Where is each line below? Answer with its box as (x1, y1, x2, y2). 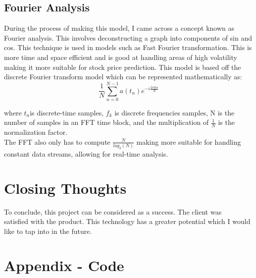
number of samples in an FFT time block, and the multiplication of (4, 117, 209, 127)
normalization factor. (4, 127, 68, 137)
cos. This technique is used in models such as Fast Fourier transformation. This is (4, 42, 252, 53)
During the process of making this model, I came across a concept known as (4, 23, 235, 33)
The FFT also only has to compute (4, 136, 110, 147)
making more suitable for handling (136, 136, 241, 147)
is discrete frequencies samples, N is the (114, 107, 235, 117)
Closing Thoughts (4, 177, 127, 198)
